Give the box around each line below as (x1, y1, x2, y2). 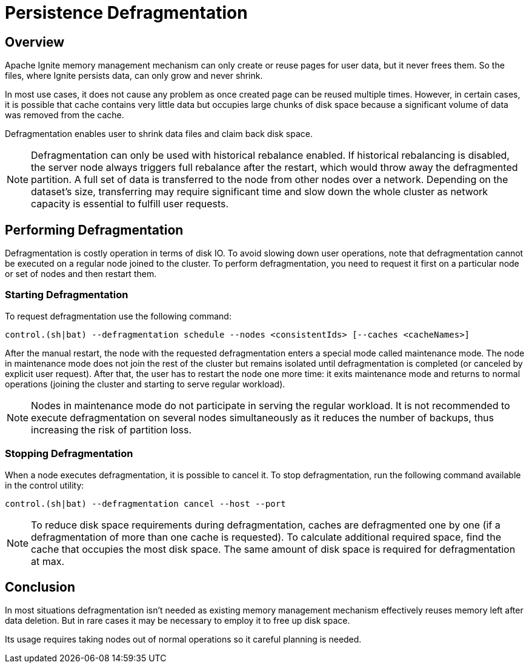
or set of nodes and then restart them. (5, 269, 157, 279)
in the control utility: (5, 479, 84, 490)
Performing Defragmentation (5, 222, 184, 238)
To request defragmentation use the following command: (5, 310, 231, 321)
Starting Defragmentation (5, 289, 128, 301)
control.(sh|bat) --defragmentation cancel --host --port (5, 498, 286, 509)
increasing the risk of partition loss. (31, 423, 192, 436)
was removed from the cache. (5, 110, 124, 121)
